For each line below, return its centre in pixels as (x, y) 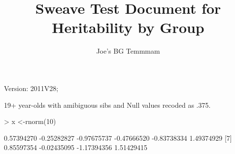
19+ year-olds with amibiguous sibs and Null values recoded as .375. (107, 105)
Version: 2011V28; (31, 88)
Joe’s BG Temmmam (128, 51)
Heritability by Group (128, 27)
